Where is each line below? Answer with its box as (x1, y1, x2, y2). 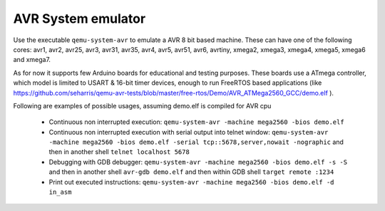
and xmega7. (13, 56, 51, 64)
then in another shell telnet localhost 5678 (48, 148, 190, 156)
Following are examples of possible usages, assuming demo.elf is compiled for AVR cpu (13, 101, 272, 110)
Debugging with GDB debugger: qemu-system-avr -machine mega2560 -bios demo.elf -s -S (48, 158, 348, 166)
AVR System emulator (13, 11, 146, 26)
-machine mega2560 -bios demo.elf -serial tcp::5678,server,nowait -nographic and (48, 138, 344, 146)
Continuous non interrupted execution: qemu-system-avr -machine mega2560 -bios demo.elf (48, 118, 345, 126)
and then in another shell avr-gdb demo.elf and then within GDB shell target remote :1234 (48, 168, 334, 176)
